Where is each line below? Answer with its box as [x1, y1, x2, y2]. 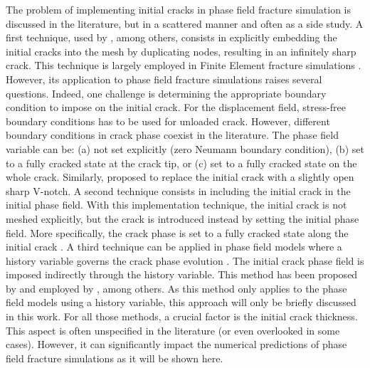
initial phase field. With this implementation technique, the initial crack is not [6, 197, 347, 212]
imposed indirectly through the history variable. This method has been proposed [6, 267, 358, 282]
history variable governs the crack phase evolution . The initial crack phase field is [6, 253, 364, 268]
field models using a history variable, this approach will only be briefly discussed [6, 295, 356, 310]
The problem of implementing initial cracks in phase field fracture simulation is [6, 2, 351, 16]
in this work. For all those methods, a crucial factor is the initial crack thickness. [6, 309, 358, 324]
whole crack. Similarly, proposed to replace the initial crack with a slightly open [6, 169, 354, 184]
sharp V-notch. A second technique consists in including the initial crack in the [6, 183, 351, 198]
